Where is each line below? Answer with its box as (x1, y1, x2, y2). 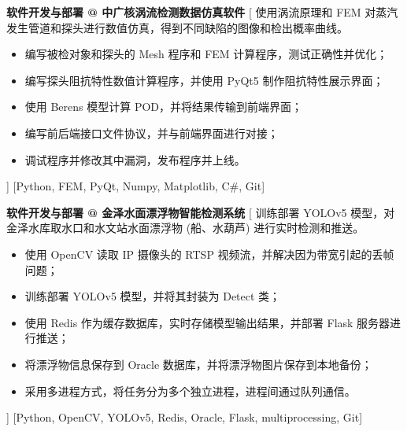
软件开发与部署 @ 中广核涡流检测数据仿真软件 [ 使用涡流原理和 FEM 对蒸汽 (6, 4, 398, 20)
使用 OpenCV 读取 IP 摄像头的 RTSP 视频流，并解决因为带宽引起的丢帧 (24, 245, 394, 262)
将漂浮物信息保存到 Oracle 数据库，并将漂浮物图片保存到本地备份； (24, 355, 372, 372)
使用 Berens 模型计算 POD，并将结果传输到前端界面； (24, 98, 303, 115)
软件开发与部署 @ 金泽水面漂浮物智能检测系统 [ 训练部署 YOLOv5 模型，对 (6, 204, 395, 220)
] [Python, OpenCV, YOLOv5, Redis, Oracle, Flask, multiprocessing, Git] (6, 409, 363, 425)
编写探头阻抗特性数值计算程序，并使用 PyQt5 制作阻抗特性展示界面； (24, 72, 384, 88)
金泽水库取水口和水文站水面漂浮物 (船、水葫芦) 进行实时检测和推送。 (6, 219, 364, 236)
